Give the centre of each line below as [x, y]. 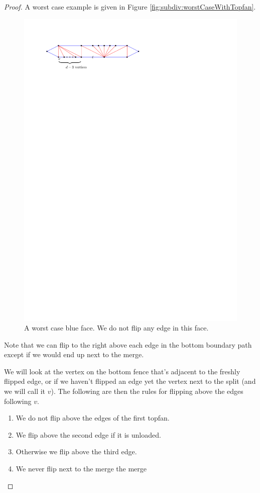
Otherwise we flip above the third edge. [76, 451]
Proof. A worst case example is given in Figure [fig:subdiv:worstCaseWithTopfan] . [130, 7]
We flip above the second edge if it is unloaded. [88, 434]
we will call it [25, 391]
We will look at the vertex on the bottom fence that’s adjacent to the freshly [122, 371]
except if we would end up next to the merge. [74, 354]
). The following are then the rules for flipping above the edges [147, 391]
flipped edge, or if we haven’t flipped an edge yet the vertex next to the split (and [130, 381]
